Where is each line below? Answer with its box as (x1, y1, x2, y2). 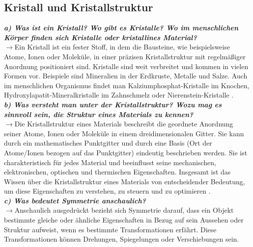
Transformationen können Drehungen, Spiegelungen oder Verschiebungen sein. (4, 234, 239, 244)
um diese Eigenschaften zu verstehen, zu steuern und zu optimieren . (4, 186, 211, 196)
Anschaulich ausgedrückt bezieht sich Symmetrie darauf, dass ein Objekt (14, 205, 234, 215)
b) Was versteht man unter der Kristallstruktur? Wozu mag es (4, 99, 222, 109)
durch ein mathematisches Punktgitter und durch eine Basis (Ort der (4, 138, 212, 148)
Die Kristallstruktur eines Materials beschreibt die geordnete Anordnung (14, 119, 233, 129)
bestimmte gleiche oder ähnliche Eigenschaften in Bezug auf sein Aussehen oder (4, 215, 244, 225)
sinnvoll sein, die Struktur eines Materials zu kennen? (4, 109, 194, 119)
